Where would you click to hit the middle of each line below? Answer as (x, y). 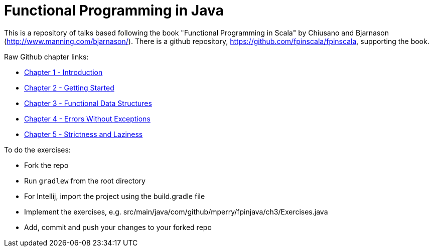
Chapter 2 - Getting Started (69, 87)
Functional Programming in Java (114, 10)
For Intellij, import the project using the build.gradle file (115, 196)
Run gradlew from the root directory (85, 180)
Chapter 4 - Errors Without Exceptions (87, 118)
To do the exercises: (37, 149)
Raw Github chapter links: (46, 56)
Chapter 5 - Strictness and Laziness (84, 134)
